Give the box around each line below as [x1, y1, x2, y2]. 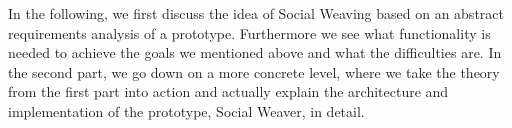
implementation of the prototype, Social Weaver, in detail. [8, 100, 365, 121]
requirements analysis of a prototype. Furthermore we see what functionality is [8, 22, 491, 43]
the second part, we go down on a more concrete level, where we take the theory [8, 61, 500, 82]
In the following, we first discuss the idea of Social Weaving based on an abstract [8, 3, 504, 23]
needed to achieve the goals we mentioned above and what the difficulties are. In [8, 42, 502, 63]
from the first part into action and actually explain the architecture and [8, 81, 449, 102]
